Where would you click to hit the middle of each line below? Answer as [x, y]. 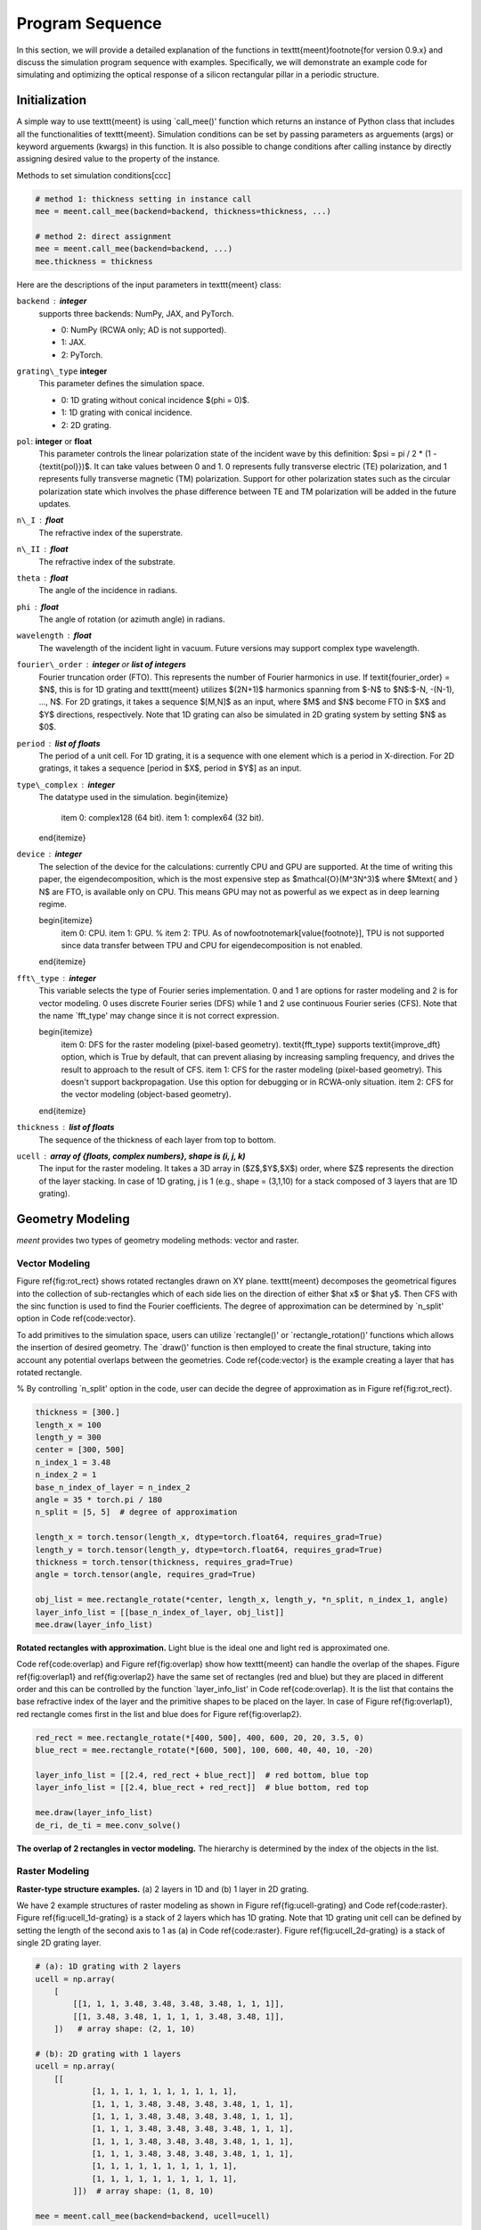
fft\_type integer [57, 978]
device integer [49, 854]
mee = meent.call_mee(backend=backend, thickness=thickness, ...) [183, 211]
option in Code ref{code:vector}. [76, 1318]
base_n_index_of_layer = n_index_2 [113, 1487]
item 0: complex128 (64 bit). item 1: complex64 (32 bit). [163, 817]
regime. [53, 904]
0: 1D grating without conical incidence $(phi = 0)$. [155, 400]
